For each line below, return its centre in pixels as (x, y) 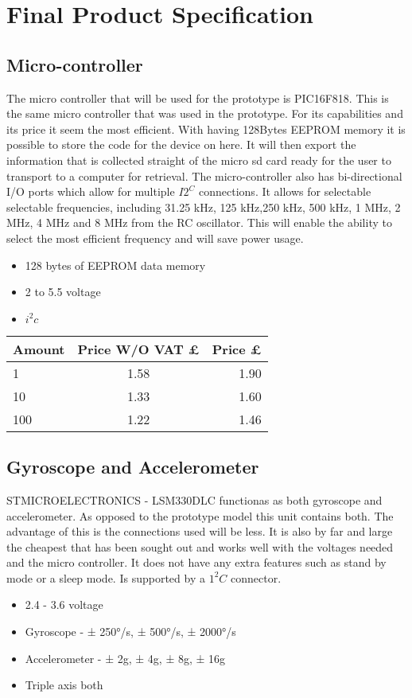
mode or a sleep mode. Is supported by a (106, 577)
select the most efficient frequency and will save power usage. (155, 238)
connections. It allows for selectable (285, 191)
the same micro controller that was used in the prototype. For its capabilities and (205, 113)
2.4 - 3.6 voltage (64, 604)
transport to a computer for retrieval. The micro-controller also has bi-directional (204, 175)
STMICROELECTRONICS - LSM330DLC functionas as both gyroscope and (194, 499)
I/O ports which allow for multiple (91, 191)
